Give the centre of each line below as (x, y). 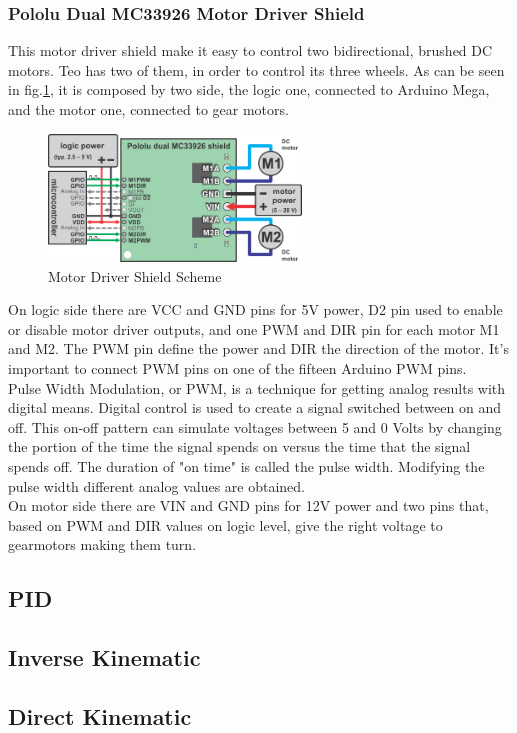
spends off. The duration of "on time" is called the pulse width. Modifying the (246, 465)
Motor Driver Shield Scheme (135, 275)
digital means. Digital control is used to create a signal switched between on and (254, 407)
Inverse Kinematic (104, 657)
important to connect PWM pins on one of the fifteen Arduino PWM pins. (237, 368)
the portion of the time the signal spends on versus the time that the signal (239, 446)
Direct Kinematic (100, 715)
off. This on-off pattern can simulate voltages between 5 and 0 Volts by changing (255, 426)
